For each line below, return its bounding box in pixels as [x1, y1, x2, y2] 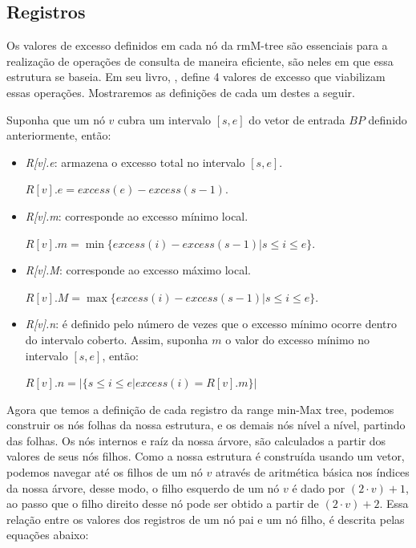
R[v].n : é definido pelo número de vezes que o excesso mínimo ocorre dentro [25, 315, 397, 332]
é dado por [292, 479, 345, 496]
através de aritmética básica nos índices [215, 464, 410, 481]
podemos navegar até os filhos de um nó [6, 464, 203, 481]
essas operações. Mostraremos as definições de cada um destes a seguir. [6, 83, 355, 100]
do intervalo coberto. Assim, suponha [25, 331, 208, 347]
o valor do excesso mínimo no [225, 331, 370, 347]
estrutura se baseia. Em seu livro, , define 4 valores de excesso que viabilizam [6, 68, 386, 85]
